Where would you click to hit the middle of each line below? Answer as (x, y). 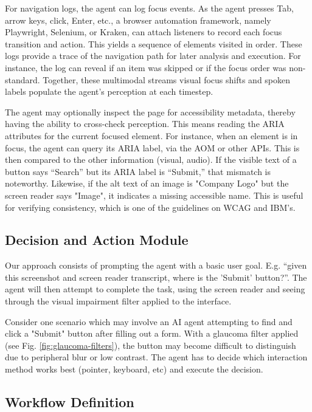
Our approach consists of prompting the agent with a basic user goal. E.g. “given (156, 265)
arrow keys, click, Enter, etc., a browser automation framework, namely (138, 20)
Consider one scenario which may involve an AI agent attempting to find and (149, 321)
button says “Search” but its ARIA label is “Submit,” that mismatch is (138, 171)
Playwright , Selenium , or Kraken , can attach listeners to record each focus (144, 32)
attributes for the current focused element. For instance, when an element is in (151, 135)
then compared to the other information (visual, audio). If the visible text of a (151, 160)
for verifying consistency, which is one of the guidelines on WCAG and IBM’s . (150, 207)
